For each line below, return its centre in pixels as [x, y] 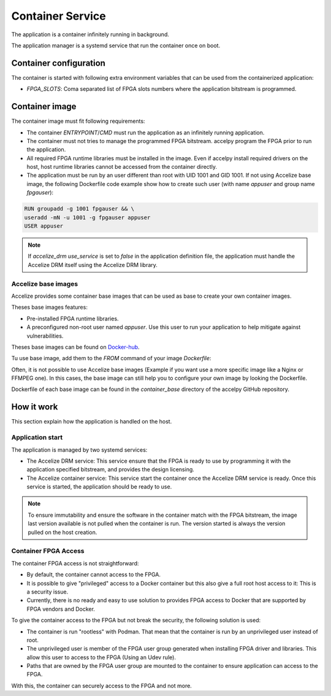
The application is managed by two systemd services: [79, 450]
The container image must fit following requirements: [78, 121]
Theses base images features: [50, 307]
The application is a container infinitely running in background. [90, 34]
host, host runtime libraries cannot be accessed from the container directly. [122, 167]
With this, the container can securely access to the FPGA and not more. [102, 686]
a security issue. [48, 592]
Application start [37, 438]
